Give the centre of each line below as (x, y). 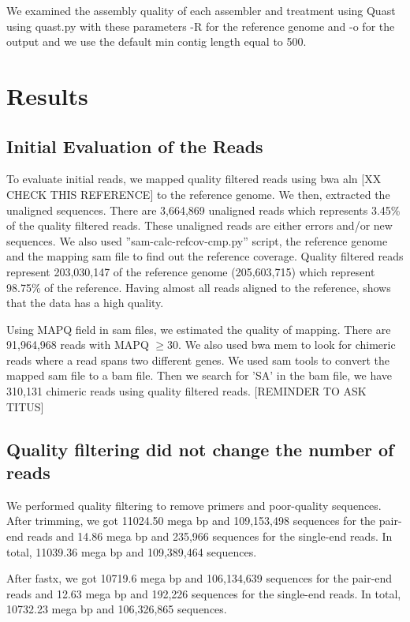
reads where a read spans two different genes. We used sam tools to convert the (198, 360)
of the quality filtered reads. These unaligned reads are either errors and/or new (199, 225)
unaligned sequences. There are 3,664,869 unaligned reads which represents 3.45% (203, 210)
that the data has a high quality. (85, 303)
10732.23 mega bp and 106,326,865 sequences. (117, 609)
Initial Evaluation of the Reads (135, 146)
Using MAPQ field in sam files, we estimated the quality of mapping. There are (199, 329)
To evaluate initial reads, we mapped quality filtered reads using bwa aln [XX (194, 179)
